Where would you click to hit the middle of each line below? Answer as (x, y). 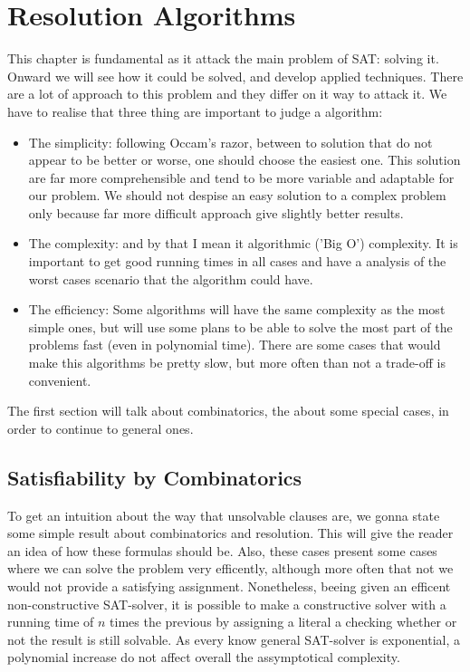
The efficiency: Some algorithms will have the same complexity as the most (237, 309)
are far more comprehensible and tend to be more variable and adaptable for (241, 177)
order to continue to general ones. (101, 428)
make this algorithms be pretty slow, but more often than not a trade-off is (237, 363)
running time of (51, 622)
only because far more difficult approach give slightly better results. (216, 212)
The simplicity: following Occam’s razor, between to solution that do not (230, 142)
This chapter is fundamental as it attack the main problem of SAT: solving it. (223, 58)
